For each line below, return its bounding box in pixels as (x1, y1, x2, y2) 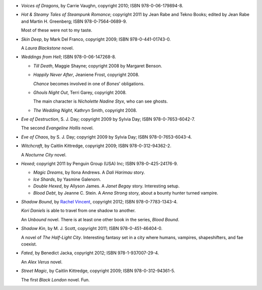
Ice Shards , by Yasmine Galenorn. (33, 176, 101, 182)
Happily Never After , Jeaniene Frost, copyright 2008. (33, 72, 140, 77)
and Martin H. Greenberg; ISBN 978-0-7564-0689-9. (21, 18, 127, 24)
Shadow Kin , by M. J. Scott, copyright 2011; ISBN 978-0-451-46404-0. (21, 226, 163, 231)
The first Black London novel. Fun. (21, 276, 90, 283)
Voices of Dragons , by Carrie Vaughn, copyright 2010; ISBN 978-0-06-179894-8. (21, 3, 183, 8)
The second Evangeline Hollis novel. (21, 125, 94, 131)
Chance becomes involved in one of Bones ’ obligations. (33, 80, 145, 87)
